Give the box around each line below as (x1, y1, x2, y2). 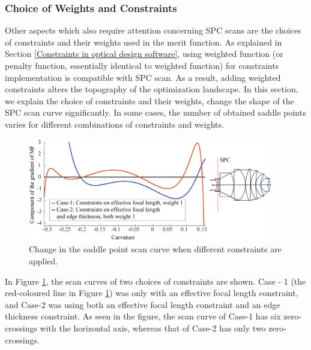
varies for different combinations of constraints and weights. (5, 117, 224, 130)
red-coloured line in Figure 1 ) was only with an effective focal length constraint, (5, 286, 298, 299)
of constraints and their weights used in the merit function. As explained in (5, 35, 282, 48)
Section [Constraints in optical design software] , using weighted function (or (5, 47, 283, 60)
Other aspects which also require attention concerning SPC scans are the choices (5, 24, 301, 37)
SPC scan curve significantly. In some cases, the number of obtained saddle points (5, 106, 306, 119)
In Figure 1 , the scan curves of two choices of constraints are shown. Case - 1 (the (5, 274, 306, 287)
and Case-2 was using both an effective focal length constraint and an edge (5, 298, 280, 310)
